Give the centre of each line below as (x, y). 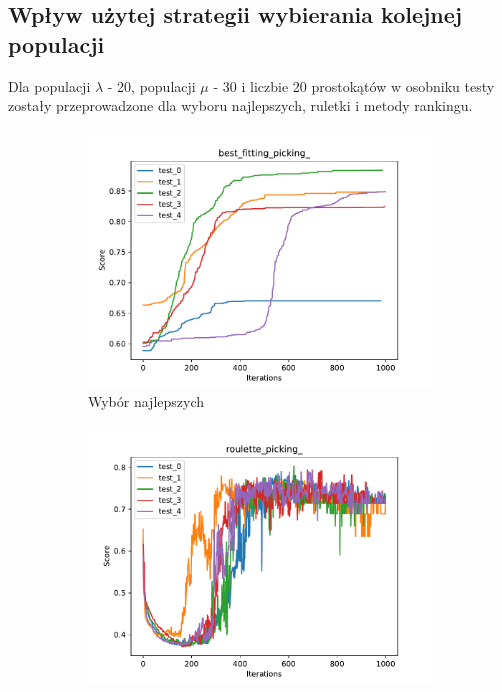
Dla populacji (49, 85)
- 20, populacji (151, 85)
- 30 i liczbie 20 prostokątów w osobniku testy (354, 85)
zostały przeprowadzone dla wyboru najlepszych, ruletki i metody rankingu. (240, 105)
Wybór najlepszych (146, 401)
